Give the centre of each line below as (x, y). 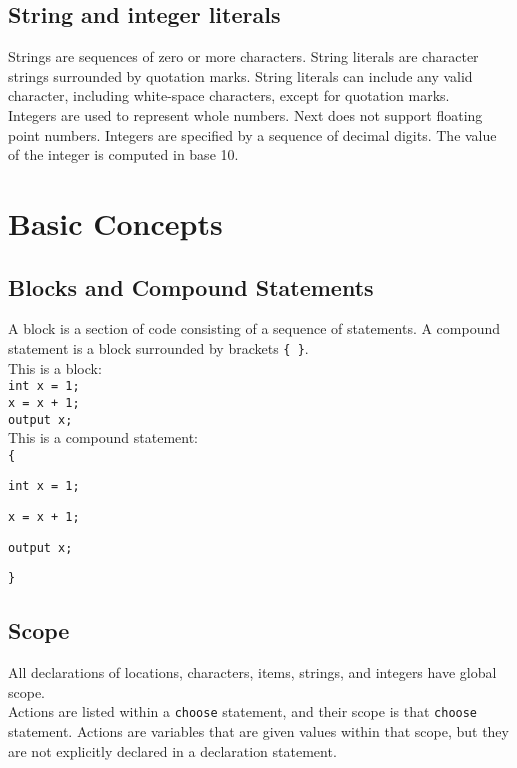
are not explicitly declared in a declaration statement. (172, 750)
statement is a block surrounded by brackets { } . (158, 347)
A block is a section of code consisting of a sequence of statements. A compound (254, 328)
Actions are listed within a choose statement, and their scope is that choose (243, 711)
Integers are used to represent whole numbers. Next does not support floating (245, 114)
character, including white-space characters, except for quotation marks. (229, 95)
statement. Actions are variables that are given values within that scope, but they (258, 731)
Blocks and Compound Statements (191, 286)
